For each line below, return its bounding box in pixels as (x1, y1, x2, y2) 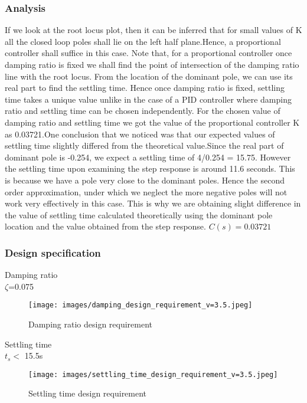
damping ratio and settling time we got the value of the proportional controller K (5, 116, 300, 128)
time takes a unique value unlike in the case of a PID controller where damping (5, 93, 292, 105)
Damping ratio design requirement (28, 317, 153, 330)
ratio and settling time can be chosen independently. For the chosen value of (5, 104, 280, 117)
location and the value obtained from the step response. (5, 220, 206, 232)
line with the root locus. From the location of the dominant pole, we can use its (5, 70, 293, 82)
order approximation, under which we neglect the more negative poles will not (5, 185, 288, 198)
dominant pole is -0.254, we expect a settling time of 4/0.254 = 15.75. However (5, 150, 291, 163)
